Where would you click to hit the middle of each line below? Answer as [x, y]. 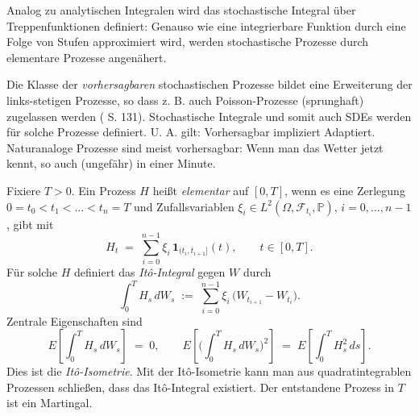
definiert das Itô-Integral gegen [149, 272]
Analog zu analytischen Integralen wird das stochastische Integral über [181, 10]
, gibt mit [30, 224]
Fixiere [24, 190]
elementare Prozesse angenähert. [87, 57]
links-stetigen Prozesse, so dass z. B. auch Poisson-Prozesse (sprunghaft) [185, 100]
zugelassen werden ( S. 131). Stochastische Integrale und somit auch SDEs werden [209, 116]
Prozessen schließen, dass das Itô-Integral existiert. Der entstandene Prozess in [200, 387]
